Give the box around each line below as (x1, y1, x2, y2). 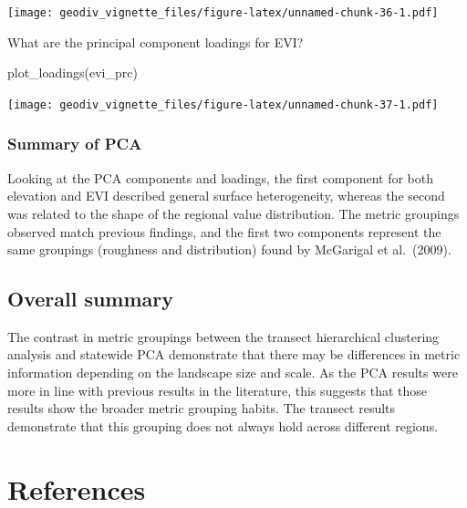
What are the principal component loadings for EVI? (7, 32, 304, 51)
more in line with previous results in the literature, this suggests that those (7, 380, 428, 399)
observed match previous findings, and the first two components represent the (7, 222, 441, 241)
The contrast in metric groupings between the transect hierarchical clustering (7, 327, 440, 346)
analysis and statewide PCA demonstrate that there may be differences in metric (7, 345, 461, 364)
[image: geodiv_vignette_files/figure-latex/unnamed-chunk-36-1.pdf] (7, 6, 439, 19)
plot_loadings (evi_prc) (7, 63, 138, 82)
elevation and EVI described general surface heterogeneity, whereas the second (7, 186, 445, 205)
